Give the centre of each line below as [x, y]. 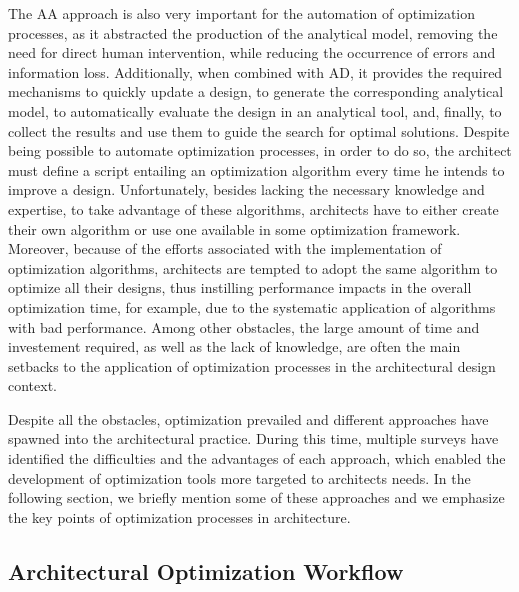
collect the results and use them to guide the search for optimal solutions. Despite [259, 130]
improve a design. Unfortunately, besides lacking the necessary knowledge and [246, 189]
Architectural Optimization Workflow [206, 570]
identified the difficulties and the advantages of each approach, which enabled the [257, 458]
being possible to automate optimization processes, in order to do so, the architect [260, 150]
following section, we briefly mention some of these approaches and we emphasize [256, 497]
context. [32, 385]
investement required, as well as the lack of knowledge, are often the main [234, 346]
